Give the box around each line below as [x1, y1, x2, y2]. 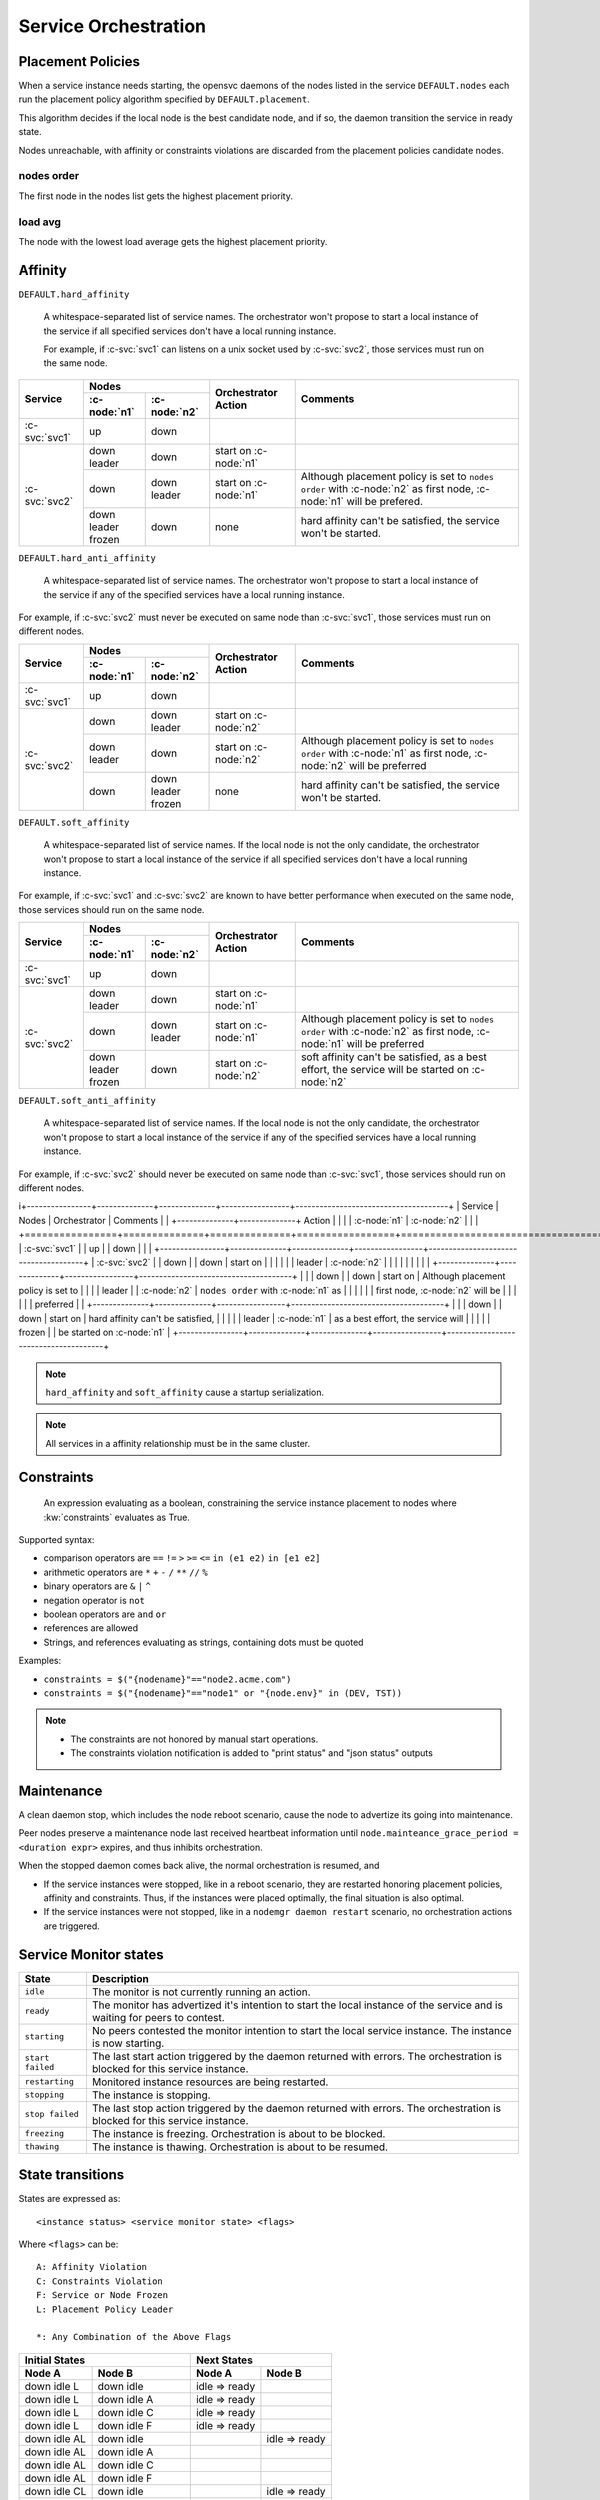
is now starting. [91, 2036, 165, 2050]
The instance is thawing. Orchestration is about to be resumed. [91, 2140, 389, 2154]
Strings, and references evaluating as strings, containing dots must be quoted [43, 1636, 364, 1648]
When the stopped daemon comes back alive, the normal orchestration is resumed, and [18, 1860, 380, 1872]
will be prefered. [346, 494, 424, 508]
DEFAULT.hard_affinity [18, 288, 130, 300]
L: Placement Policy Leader [36, 2303, 174, 2315]
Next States [195, 2353, 254, 2367]
